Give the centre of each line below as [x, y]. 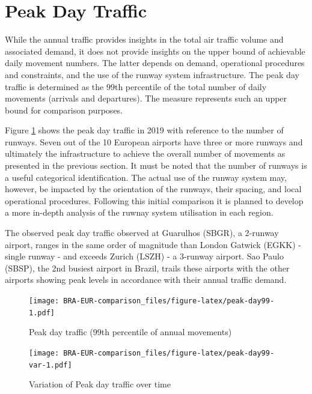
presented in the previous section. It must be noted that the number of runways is [156, 165]
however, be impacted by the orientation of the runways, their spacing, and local [153, 189]
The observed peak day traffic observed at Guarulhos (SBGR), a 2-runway [142, 233]
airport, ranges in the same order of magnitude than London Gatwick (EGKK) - [153, 244]
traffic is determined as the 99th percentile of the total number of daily [136, 86]
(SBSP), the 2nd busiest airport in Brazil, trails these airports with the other [147, 268]
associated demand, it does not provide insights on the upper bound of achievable [155, 51]
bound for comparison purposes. [64, 110]
